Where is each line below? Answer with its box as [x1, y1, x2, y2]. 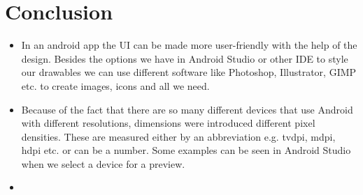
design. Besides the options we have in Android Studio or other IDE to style [21, 51, 348, 65]
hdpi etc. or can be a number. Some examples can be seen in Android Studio [21, 143, 351, 157]
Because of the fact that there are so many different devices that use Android [21, 102, 353, 116]
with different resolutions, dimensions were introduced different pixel [21, 116, 315, 130]
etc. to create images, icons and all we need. [21, 78, 210, 93]
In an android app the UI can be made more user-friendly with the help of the [21, 38, 357, 52]
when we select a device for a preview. [21, 156, 185, 171]
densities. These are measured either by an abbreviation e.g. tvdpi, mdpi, [21, 129, 336, 143]
